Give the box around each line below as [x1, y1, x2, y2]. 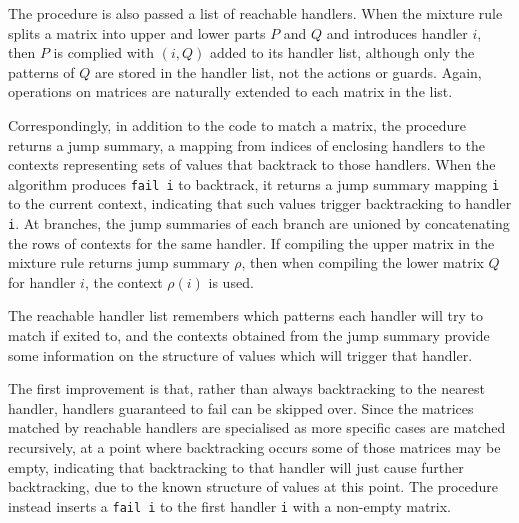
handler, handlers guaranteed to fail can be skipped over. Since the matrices [8, 397, 474, 418]
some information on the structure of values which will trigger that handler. [8, 344, 473, 365]
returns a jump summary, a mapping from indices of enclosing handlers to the [8, 134, 485, 155]
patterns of [8, 61, 75, 82]
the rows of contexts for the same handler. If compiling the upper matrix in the [8, 232, 495, 253]
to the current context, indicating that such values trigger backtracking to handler [8, 193, 512, 214]
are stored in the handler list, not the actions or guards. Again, [95, 61, 482, 82]
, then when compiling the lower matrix [241, 252, 484, 273]
